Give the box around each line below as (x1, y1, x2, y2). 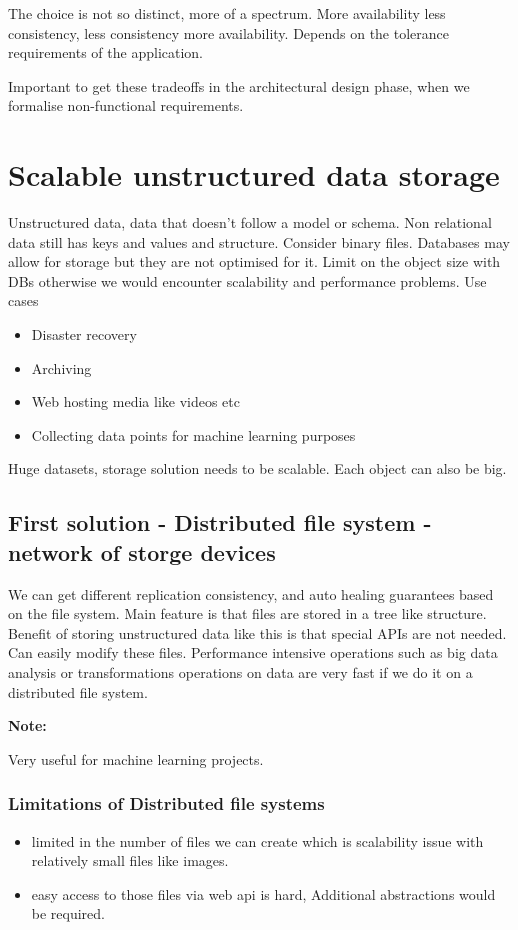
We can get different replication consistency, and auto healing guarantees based (8, 583, 494, 604)
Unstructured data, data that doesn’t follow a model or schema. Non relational (8, 212, 492, 233)
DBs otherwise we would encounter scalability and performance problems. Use (8, 270, 487, 291)
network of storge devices (8, 536, 276, 567)
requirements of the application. (8, 42, 204, 63)
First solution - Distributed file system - (8, 507, 432, 538)
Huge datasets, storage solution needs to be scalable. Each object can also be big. (8, 458, 507, 479)
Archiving (31, 357, 92, 378)
